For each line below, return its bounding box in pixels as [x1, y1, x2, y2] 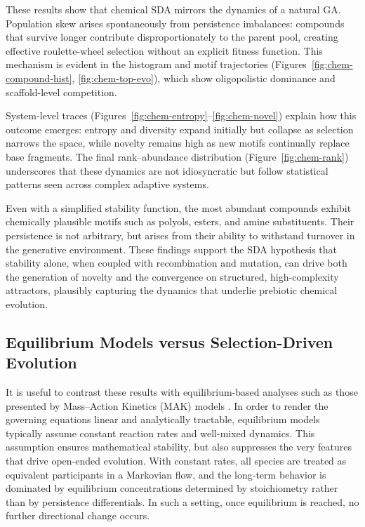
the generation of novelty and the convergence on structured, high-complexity [6, 269, 339, 283]
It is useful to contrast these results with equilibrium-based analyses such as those [6, 385, 358, 399]
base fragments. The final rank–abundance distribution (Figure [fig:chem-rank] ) [6, 149, 349, 164]
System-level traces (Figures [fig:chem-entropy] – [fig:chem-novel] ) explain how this [6, 108, 357, 123]
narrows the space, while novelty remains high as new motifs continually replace [6, 135, 350, 150]
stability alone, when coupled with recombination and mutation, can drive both [6, 255, 347, 270]
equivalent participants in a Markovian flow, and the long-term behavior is [6, 467, 326, 481]
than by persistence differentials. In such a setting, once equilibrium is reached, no [6, 494, 359, 509]
